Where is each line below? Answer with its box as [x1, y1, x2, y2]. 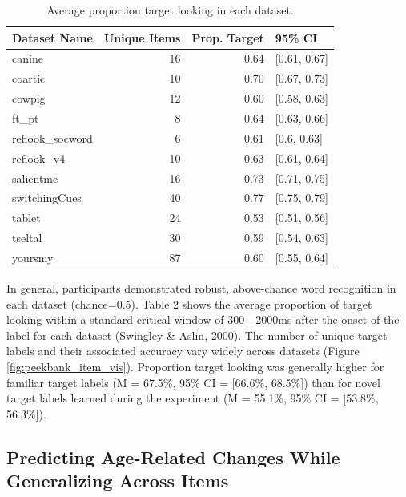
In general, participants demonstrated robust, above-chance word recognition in [6, 279, 396, 296]
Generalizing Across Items [6, 468, 229, 493]
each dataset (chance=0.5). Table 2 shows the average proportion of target [6, 295, 372, 312]
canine [12, 50, 43, 67]
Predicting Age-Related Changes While [6, 444, 340, 469]
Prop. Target [191, 29, 264, 46]
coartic [12, 70, 46, 87]
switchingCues [12, 189, 82, 206]
